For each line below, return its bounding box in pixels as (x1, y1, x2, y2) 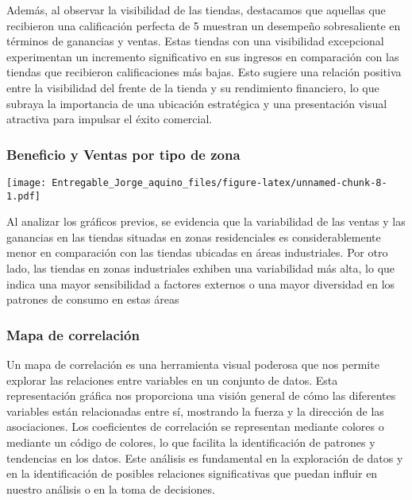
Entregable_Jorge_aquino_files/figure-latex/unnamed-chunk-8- (52, 176, 387, 188)
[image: (6, 176, 47, 188)
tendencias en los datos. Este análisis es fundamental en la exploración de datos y (6, 449, 403, 466)
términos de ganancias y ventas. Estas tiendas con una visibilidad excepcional (6, 33, 384, 49)
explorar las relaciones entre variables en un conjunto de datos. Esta (6, 371, 338, 388)
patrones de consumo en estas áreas (6, 291, 179, 308)
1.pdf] (6, 190, 40, 202)
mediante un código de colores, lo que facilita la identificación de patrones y (6, 434, 375, 451)
